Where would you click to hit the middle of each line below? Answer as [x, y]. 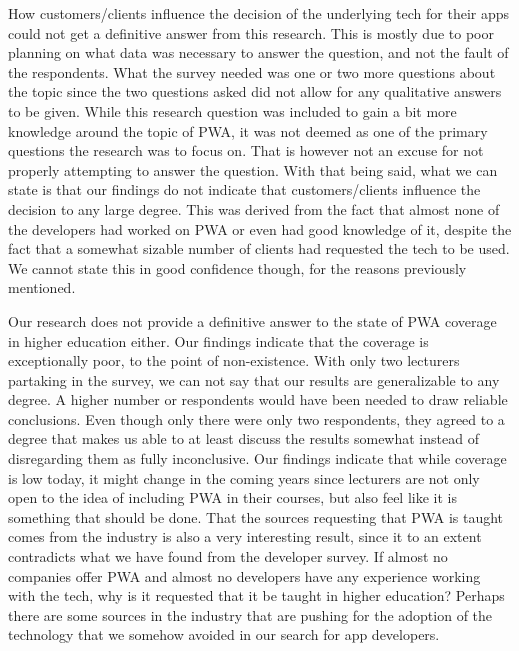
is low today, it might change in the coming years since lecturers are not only [244, 477]
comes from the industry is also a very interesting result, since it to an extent [245, 536]
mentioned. [42, 287]
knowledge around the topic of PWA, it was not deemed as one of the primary [248, 130]
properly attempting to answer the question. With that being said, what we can [253, 169]
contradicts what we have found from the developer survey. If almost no [228, 556]
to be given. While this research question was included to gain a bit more [232, 110]
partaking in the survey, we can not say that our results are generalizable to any [254, 379]
